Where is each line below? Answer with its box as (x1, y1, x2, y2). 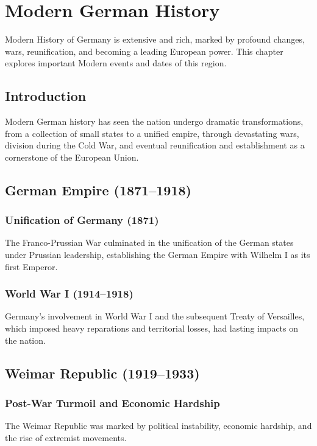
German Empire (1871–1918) (5, 180, 191, 199)
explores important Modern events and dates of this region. (5, 57, 227, 69)
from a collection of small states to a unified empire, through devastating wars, (5, 127, 299, 139)
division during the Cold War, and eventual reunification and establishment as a (5, 139, 305, 152)
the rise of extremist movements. (5, 431, 127, 444)
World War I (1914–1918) (5, 286, 134, 301)
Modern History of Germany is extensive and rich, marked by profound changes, (5, 33, 305, 46)
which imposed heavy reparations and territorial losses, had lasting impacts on (5, 322, 299, 335)
